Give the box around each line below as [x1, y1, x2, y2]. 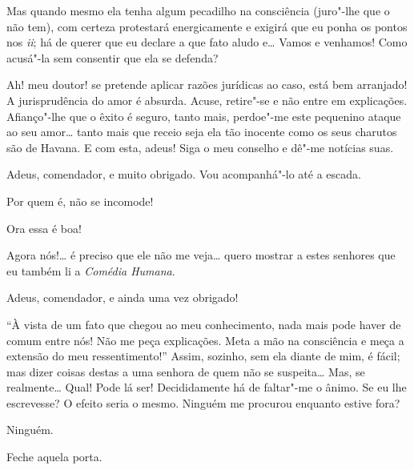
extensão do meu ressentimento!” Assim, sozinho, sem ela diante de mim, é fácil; [6, 347, 400, 364]
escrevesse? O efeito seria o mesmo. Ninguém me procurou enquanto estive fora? [6, 394, 400, 411]
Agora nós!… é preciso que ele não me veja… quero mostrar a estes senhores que [6, 247, 396, 263]
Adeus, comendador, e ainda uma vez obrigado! [6, 289, 239, 306]
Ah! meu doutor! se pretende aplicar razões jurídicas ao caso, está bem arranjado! [6, 76, 408, 93]
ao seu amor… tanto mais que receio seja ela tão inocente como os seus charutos [6, 123, 397, 140]
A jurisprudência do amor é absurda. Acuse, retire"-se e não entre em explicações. [6, 91, 408, 108]
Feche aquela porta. [6, 448, 102, 465]
